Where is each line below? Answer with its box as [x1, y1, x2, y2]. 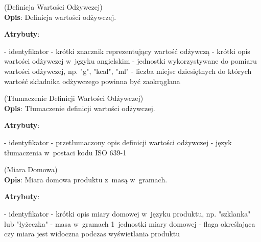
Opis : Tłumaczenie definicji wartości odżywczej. [4, 102, 155, 113]
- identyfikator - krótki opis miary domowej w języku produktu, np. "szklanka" [4, 208, 251, 219]
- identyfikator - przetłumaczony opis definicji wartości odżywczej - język [4, 137, 232, 147]
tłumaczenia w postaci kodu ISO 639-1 [4, 147, 127, 157]
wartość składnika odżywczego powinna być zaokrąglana [4, 75, 180, 86]
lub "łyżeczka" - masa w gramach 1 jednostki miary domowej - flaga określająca [4, 218, 255, 229]
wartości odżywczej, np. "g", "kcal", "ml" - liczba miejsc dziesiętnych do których [4, 65, 252, 76]
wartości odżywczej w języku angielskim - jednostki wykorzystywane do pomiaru [4, 56, 257, 66]
